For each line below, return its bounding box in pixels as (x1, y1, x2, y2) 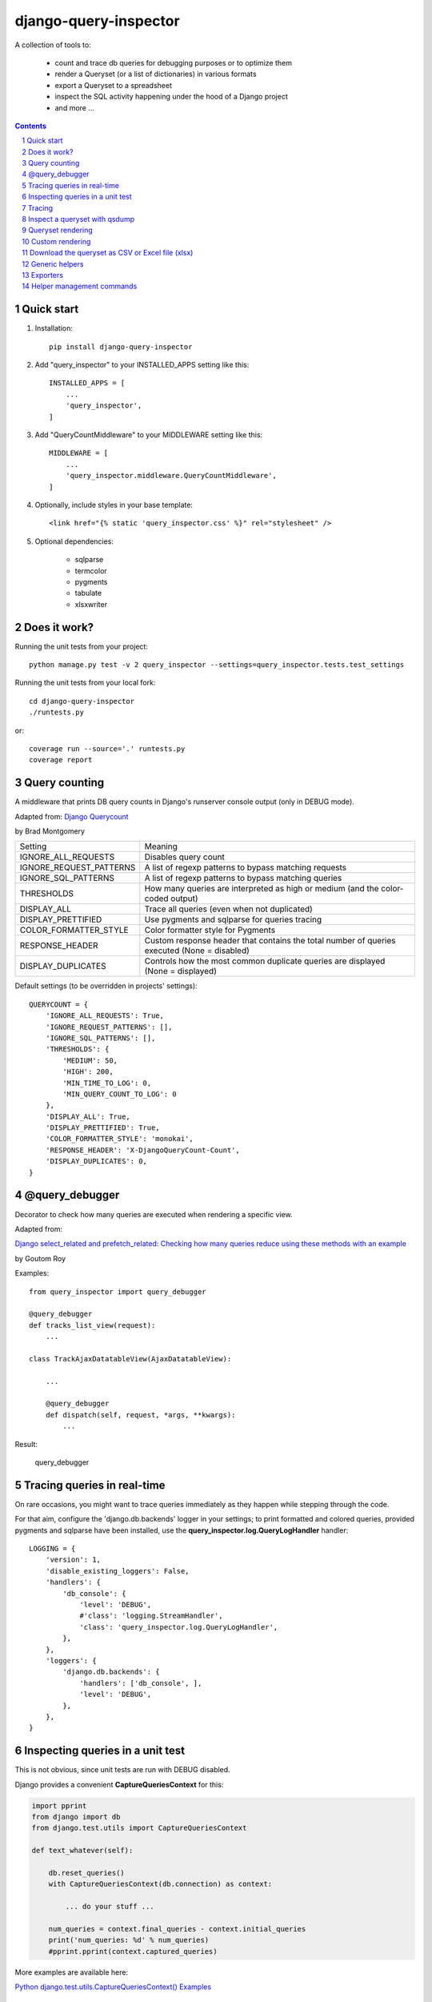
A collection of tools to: (14, 40, 91, 50)
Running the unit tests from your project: (14, 641, 148, 651)
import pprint (31, 1801, 87, 1810)
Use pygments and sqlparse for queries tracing (144, 914, 322, 925)
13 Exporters (22, 270, 64, 279)
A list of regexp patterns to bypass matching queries (144, 873, 342, 884)
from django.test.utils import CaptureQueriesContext (31, 1823, 247, 1833)
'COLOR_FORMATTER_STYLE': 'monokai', (45, 1134, 194, 1144)
